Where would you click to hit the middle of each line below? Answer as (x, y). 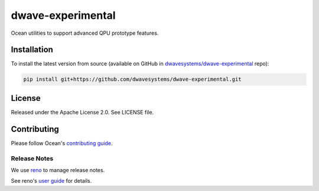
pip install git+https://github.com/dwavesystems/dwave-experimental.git (132, 79)
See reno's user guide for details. (51, 181)
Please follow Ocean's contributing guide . (62, 143)
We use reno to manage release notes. (58, 170)
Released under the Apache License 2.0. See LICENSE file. (82, 112)
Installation (32, 50)
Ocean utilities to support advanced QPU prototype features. (85, 33)
